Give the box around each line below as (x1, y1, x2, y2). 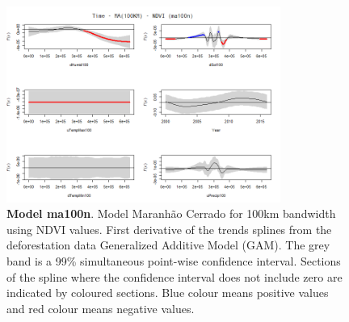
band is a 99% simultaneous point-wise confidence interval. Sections (6, 253, 341, 270)
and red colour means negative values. (6, 299, 195, 316)
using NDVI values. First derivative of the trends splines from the (6, 220, 332, 237)
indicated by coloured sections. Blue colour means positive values (6, 284, 329, 301)
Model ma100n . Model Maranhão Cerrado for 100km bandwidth (6, 205, 336, 222)
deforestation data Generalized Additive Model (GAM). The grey (6, 236, 330, 253)
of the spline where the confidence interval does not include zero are (6, 268, 343, 285)
